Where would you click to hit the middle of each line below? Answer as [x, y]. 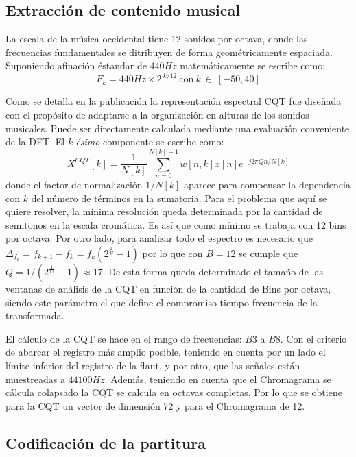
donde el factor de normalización [74, 184]
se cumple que [269, 252]
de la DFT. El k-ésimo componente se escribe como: [115, 141]
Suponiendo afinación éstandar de [76, 65]
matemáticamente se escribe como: [253, 65]
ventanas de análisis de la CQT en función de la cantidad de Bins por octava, [168, 288]
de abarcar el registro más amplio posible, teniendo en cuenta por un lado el [166, 352]
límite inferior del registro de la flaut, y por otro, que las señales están [153, 365]
